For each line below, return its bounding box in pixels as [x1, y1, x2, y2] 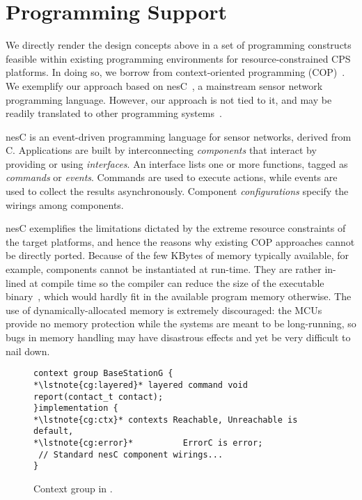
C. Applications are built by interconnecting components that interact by [6, 143, 317, 157]
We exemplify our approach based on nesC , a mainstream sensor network [6, 78, 323, 93]
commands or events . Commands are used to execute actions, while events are [6, 170, 338, 185]
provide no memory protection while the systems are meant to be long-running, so [6, 316, 356, 331]
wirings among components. [6, 197, 124, 212]
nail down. [6, 343, 50, 358]
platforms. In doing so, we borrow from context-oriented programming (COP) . [6, 65, 345, 79]
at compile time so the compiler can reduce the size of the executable [29, 275, 324, 290]
